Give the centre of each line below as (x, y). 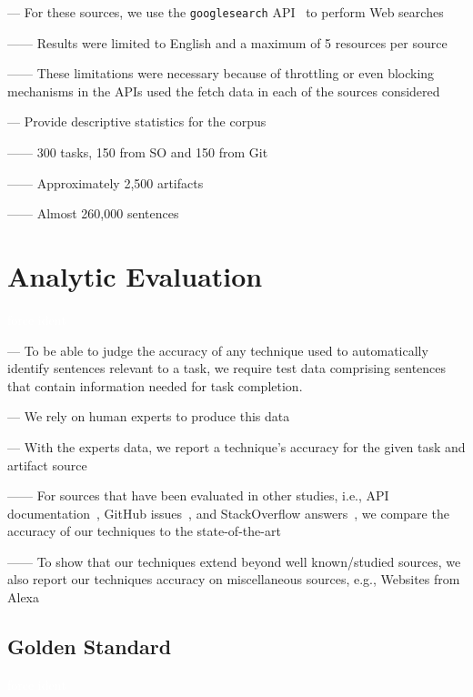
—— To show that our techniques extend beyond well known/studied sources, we (234, 561)
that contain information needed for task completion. (155, 385)
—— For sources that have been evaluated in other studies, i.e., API (198, 495)
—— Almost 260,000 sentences (93, 213)
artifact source (47, 465)
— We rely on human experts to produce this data (149, 416)
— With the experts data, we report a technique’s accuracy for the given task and (236, 446)
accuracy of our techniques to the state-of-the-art (144, 531)
